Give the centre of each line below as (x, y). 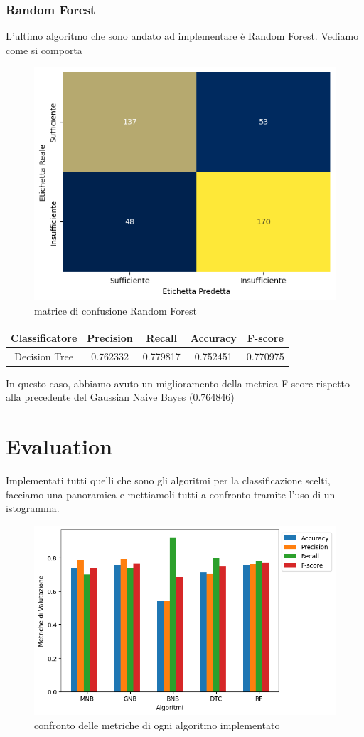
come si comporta (44, 49)
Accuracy (213, 337)
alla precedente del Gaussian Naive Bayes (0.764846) (120, 397)
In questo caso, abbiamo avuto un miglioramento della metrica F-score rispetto (178, 383)
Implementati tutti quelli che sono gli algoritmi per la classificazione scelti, (168, 480)
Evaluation (59, 446)
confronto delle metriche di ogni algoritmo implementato (157, 725)
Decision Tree (44, 356)
